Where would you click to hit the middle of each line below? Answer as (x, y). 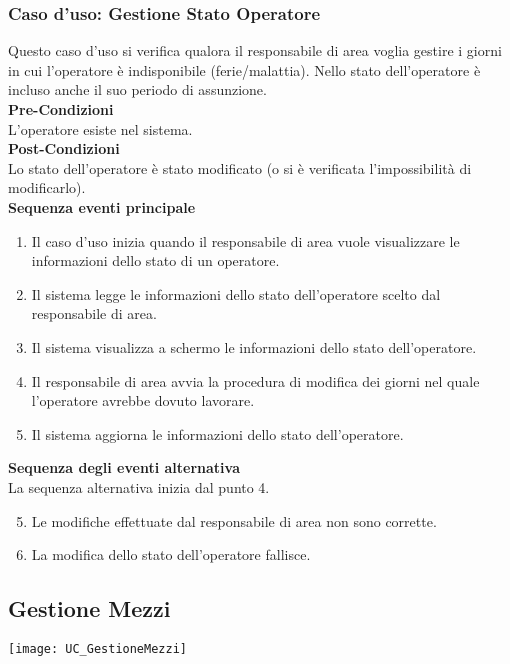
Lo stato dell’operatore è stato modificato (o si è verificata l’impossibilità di (240, 167)
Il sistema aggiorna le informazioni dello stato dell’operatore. (217, 433)
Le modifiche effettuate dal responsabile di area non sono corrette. (234, 520)
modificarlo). (47, 187)
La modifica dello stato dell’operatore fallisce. (171, 554)
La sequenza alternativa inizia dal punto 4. (139, 486)
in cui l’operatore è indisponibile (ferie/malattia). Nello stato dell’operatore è (244, 69)
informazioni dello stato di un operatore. (155, 260)
